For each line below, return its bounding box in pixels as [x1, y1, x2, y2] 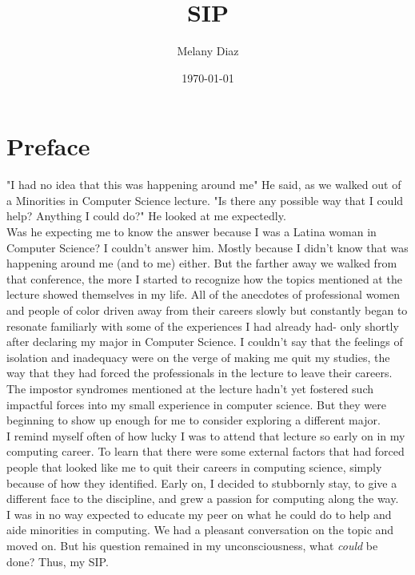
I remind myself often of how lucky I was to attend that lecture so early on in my [6, 427, 405, 444]
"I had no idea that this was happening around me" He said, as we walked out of [6, 176, 401, 193]
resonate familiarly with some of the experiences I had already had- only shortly [6, 317, 399, 334]
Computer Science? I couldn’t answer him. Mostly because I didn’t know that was [6, 239, 409, 255]
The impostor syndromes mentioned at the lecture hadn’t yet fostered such [6, 380, 374, 396]
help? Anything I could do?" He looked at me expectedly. [6, 207, 286, 224]
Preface [6, 130, 90, 163]
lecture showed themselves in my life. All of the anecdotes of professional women [6, 286, 401, 303]
